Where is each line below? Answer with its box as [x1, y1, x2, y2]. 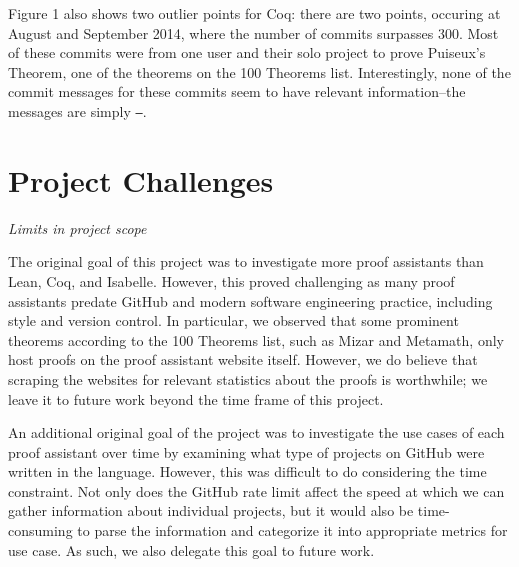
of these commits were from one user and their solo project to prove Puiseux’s [8, 42, 486, 63]
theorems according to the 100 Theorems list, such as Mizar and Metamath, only [8, 329, 504, 350]
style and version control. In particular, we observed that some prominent [8, 310, 459, 331]
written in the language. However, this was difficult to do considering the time [8, 461, 487, 482]
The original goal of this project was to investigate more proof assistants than [8, 251, 484, 272]
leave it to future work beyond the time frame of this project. [8, 388, 384, 409]
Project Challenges [8, 159, 274, 200]
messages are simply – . [8, 100, 147, 121]
